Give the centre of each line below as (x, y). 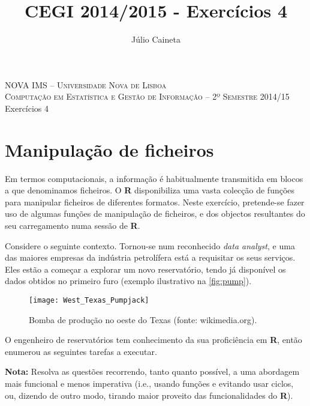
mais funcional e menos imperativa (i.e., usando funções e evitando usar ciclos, (149, 383)
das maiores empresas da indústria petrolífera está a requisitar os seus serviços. (150, 257)
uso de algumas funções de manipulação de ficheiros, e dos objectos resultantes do (155, 214)
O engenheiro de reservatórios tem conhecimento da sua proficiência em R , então (154, 340)
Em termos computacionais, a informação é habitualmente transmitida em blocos (154, 178)
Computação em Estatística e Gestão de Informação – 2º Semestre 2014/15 (147, 96)
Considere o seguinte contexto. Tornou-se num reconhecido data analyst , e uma (150, 245)
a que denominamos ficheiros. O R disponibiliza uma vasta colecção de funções (150, 190)
